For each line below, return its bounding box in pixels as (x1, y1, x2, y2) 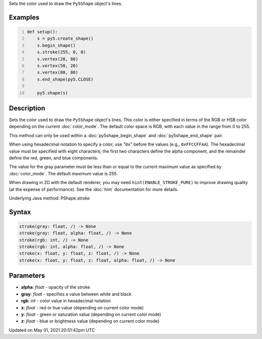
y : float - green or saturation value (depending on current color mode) (21, 311, 162, 317)
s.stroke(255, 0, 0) (37, 49, 86, 55)
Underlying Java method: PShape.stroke (9, 195, 90, 201)
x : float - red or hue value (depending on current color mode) (21, 305, 144, 310)
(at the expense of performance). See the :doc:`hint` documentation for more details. (9, 186, 179, 192)
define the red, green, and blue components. (9, 155, 98, 161)
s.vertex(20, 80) (37, 56, 79, 62)
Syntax (9, 208, 31, 216)
